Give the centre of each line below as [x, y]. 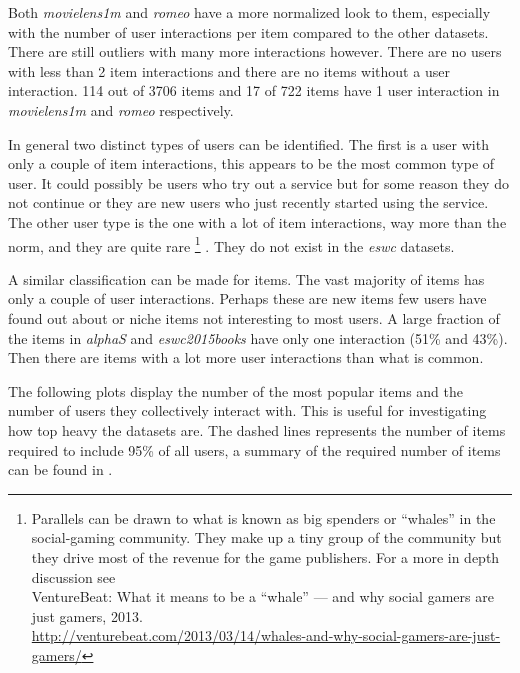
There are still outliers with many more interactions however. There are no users [255, 51]
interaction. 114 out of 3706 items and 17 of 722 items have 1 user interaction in [254, 90]
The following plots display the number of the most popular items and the [236, 390]
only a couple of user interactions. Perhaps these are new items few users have [247, 298]
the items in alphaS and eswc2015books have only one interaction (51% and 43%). [258, 337]
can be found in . [60, 469]
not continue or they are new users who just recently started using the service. [248, 202]
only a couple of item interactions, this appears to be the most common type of [251, 163]
